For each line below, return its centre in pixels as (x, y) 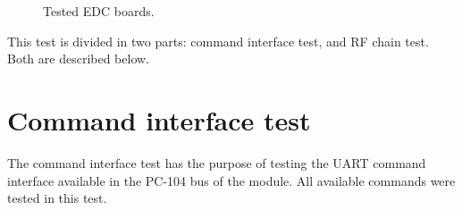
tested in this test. (57, 198)
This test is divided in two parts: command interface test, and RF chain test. (218, 41)
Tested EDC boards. (99, 11)
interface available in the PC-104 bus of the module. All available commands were (231, 180)
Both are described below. (79, 59)
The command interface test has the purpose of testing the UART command (217, 162)
